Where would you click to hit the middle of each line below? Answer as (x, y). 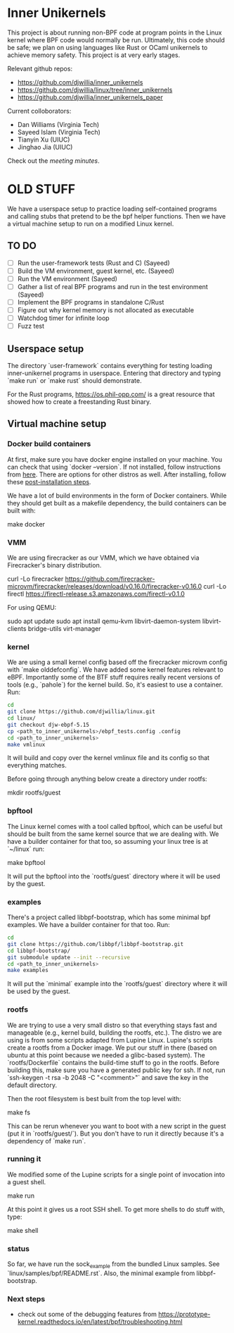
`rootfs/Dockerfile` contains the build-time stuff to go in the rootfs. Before (113, 1062)
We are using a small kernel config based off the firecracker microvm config (117, 662)
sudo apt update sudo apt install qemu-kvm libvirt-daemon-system (104, 621)
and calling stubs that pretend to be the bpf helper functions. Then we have (117, 216)
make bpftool (26, 862)
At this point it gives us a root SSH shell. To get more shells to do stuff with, (116, 1209)
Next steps (26, 1298)
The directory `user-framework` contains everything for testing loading (110, 365)
